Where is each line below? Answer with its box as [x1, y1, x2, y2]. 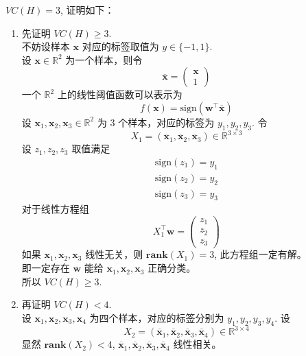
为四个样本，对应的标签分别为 [89, 310, 224, 324]
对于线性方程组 [21, 202, 89, 216]
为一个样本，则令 [65, 52, 143, 67]
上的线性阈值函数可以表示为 [57, 87, 183, 102]
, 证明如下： [60, 3, 115, 16]
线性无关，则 [85, 247, 143, 261]
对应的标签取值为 [82, 39, 159, 54]
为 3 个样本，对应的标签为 [97, 115, 215, 129]
